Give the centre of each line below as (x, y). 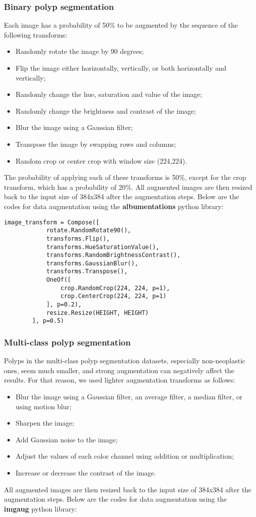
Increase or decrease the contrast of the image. (86, 473)
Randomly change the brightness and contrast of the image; (106, 110)
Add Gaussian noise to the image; (67, 439)
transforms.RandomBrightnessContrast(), (113, 255)
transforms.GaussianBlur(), (92, 263)
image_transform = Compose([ (52, 222)
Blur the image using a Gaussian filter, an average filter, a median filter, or (129, 397)
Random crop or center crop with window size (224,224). (101, 160)
